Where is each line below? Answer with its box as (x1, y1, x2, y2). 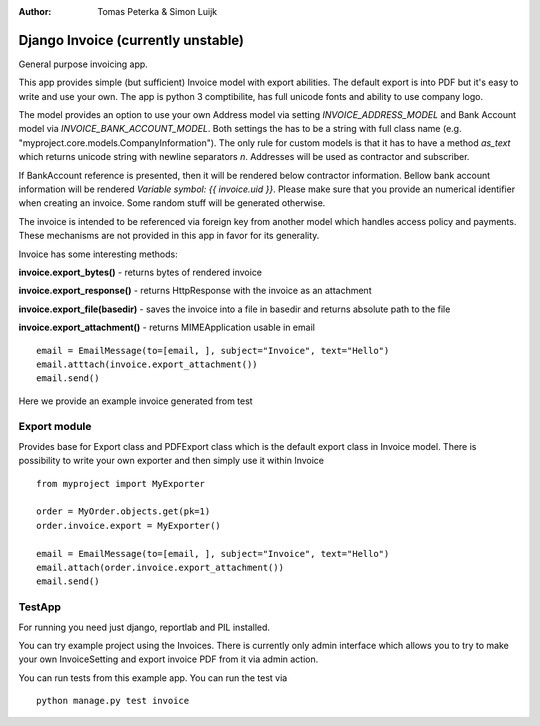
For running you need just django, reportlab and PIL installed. (18, 621, 270, 633)
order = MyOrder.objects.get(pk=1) (36, 506, 211, 517)
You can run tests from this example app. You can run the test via (18, 671, 288, 684)
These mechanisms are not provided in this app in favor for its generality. (18, 230, 320, 242)
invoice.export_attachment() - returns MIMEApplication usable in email (18, 321, 315, 334)
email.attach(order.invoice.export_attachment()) (36, 561, 285, 573)
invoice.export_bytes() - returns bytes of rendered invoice (18, 266, 263, 278)
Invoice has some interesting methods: (18, 248, 179, 260)
